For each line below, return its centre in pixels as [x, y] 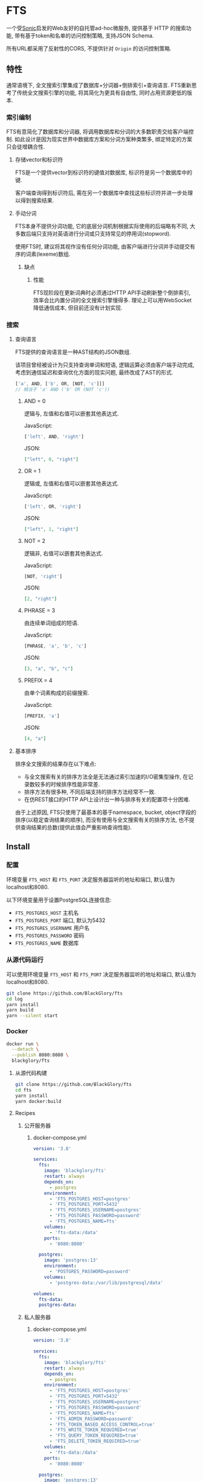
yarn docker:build [38, 1101]
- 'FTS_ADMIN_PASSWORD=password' [92, 1419]
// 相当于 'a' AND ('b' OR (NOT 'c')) [63, 390]
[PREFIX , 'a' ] [42, 716]
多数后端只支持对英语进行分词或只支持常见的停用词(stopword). [93, 234]
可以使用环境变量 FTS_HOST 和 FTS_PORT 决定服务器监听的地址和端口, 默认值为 [101, 974]
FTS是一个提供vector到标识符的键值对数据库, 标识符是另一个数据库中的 [103, 172]
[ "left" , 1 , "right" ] [51, 529]
